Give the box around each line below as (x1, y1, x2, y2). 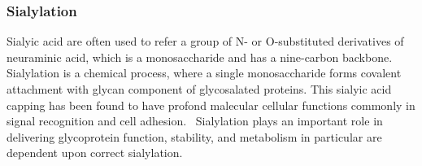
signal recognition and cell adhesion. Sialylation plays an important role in (7, 112, 383, 129)
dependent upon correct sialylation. (7, 144, 183, 161)
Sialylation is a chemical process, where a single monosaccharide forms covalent (7, 64, 402, 81)
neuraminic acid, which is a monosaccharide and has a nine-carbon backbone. (7, 48, 393, 65)
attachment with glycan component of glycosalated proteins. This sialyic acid (7, 81, 392, 97)
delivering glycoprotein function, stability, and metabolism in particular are (7, 128, 382, 145)
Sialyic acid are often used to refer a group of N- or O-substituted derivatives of (7, 33, 404, 50)
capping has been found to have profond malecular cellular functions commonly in (7, 96, 415, 113)
